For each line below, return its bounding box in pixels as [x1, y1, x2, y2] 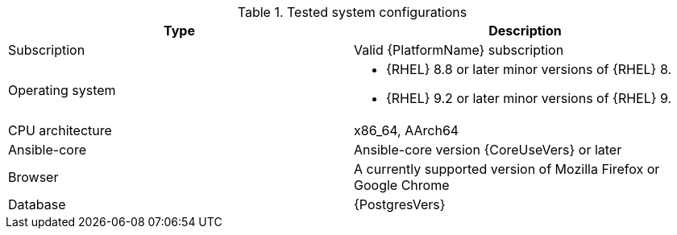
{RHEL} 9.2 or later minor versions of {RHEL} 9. [386, 90, 672, 106]
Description [488, 23, 562, 39]
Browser [8, 169, 59, 185]
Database [8, 196, 66, 212]
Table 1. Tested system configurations [237, 4, 467, 20]
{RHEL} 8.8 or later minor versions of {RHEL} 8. [386, 61, 672, 77]
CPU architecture [8, 122, 112, 138]
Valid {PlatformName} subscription [354, 42, 564, 58]
